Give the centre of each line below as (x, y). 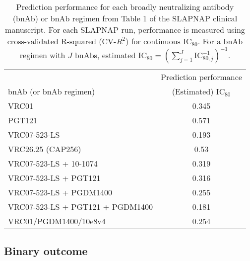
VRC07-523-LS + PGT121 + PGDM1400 (81, 207)
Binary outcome (46, 251)
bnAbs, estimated (105, 55)
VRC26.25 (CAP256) (45, 149)
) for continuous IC (159, 41)
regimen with (42, 55)
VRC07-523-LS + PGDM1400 (60, 192)
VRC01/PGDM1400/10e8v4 (57, 221)
